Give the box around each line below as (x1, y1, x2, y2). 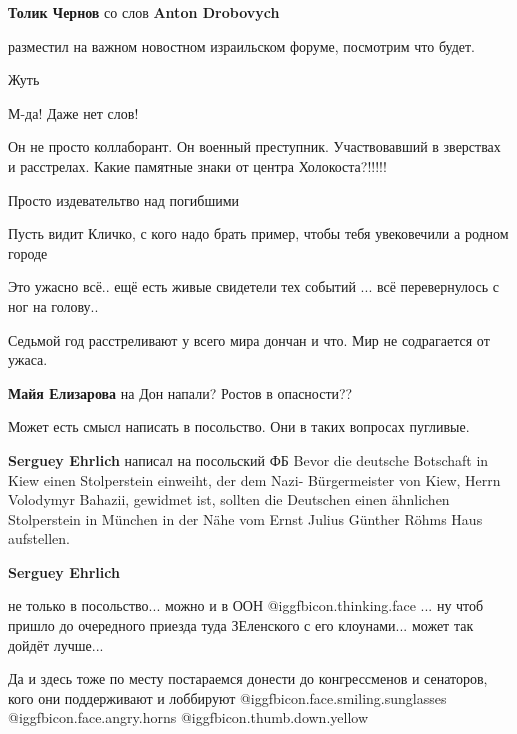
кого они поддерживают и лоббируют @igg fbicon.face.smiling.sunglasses (8, 687, 447, 708)
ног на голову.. (8, 295, 99, 316)
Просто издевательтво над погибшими (8, 189, 240, 210)
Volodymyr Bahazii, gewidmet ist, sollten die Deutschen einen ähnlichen (8, 489, 450, 510)
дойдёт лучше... (8, 634, 104, 655)
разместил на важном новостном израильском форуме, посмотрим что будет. (8, 35, 476, 56)
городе (8, 242, 48, 263)
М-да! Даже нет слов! (8, 102, 139, 123)
